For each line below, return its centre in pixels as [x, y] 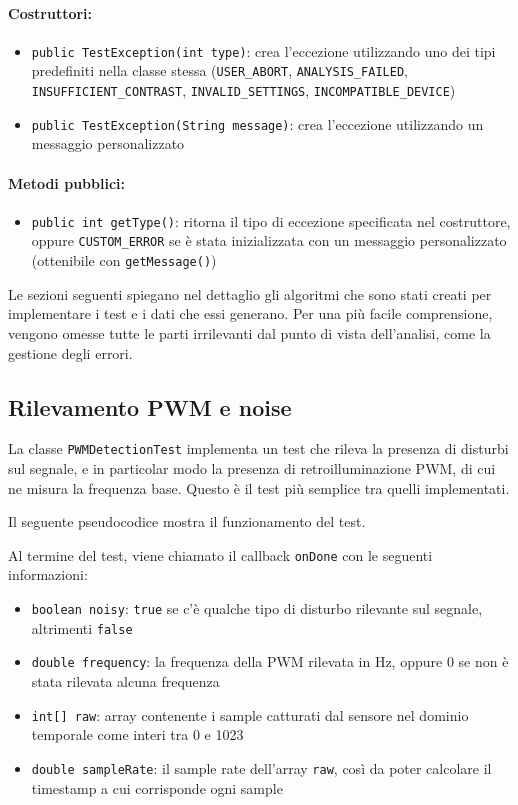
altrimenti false [82, 627]
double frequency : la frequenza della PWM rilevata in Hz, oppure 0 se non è [270, 661]
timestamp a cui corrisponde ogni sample [157, 787]
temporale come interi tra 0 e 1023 [137, 734]
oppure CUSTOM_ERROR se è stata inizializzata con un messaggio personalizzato [269, 240]
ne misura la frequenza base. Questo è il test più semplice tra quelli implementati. [259, 487]
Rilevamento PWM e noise [150, 406]
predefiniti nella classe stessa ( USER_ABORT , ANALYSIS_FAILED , [219, 70]
